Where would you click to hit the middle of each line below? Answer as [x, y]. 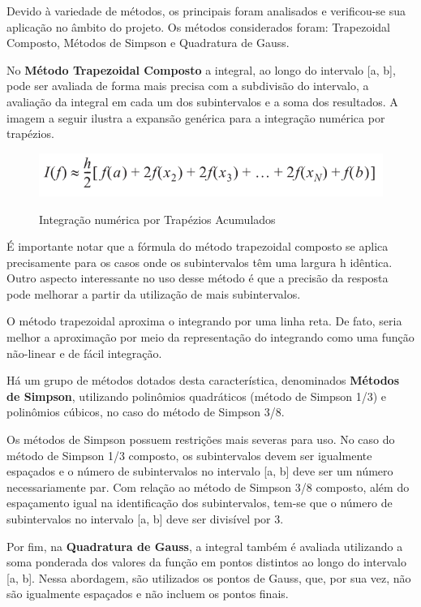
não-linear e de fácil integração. [84, 353]
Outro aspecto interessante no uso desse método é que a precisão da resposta [198, 278]
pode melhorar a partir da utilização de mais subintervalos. [154, 293]
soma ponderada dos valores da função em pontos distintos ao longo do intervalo [206, 562]
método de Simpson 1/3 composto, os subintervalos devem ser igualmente [189, 455]
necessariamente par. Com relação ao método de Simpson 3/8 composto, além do [208, 486]
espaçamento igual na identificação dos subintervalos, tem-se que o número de [200, 503]
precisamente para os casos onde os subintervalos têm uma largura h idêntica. [200, 262]
